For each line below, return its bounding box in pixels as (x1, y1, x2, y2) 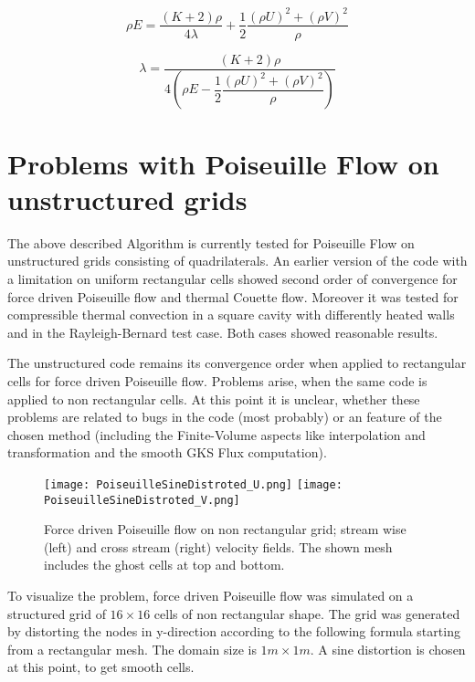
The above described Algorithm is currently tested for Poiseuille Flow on (7, 233, 415, 252)
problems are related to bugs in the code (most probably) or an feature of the (7, 407, 442, 426)
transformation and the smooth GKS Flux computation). (7, 443, 327, 462)
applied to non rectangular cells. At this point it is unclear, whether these (7, 389, 420, 408)
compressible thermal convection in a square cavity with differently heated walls (7, 305, 455, 324)
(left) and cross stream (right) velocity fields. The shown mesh (44, 537, 393, 556)
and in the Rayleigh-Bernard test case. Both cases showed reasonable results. (7, 322, 438, 341)
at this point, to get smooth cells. (7, 657, 195, 677)
